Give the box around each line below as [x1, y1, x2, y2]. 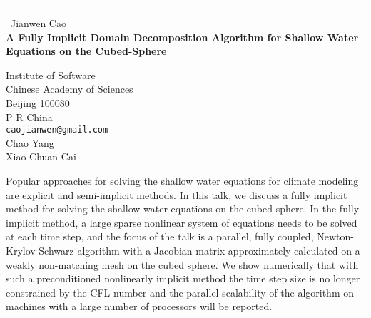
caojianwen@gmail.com [6, 125, 108, 135]
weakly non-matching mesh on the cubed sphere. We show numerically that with [6, 257, 359, 272]
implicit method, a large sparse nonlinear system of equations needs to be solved [6, 215, 357, 230]
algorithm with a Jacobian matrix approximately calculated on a [77, 242, 360, 257]
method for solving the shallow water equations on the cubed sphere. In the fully [6, 201, 360, 216]
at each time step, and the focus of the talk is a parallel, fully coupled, [6, 229, 314, 244]
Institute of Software [6, 67, 96, 82]
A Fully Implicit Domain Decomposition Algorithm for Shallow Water [6, 29, 359, 44]
